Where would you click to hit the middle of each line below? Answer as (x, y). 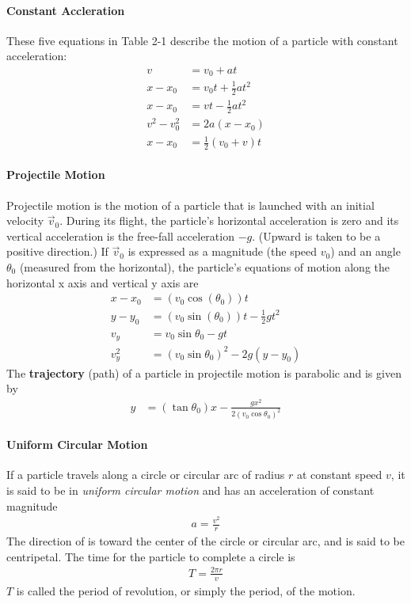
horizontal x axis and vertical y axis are (103, 282)
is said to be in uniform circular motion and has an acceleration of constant (190, 490)
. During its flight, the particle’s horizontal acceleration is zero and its (229, 220)
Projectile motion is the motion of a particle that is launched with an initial (190, 205)
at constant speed (339, 475)
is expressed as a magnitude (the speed (223, 251)
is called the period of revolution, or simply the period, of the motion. (186, 590)
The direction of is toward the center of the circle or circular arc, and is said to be (205, 541)
